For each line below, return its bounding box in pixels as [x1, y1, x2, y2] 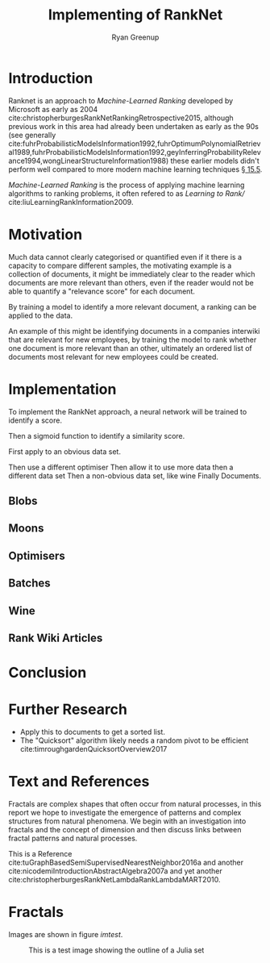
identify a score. [8, 415, 63, 425]
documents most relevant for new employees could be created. [8, 352, 219, 361]
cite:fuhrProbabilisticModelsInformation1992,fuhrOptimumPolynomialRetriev [8, 139, 261, 148]
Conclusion [8, 664, 87, 682]
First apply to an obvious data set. [8, 446, 121, 456]
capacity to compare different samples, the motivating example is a [8, 261, 232, 270]
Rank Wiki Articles [8, 631, 103, 644]
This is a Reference [8, 848, 73, 858]
